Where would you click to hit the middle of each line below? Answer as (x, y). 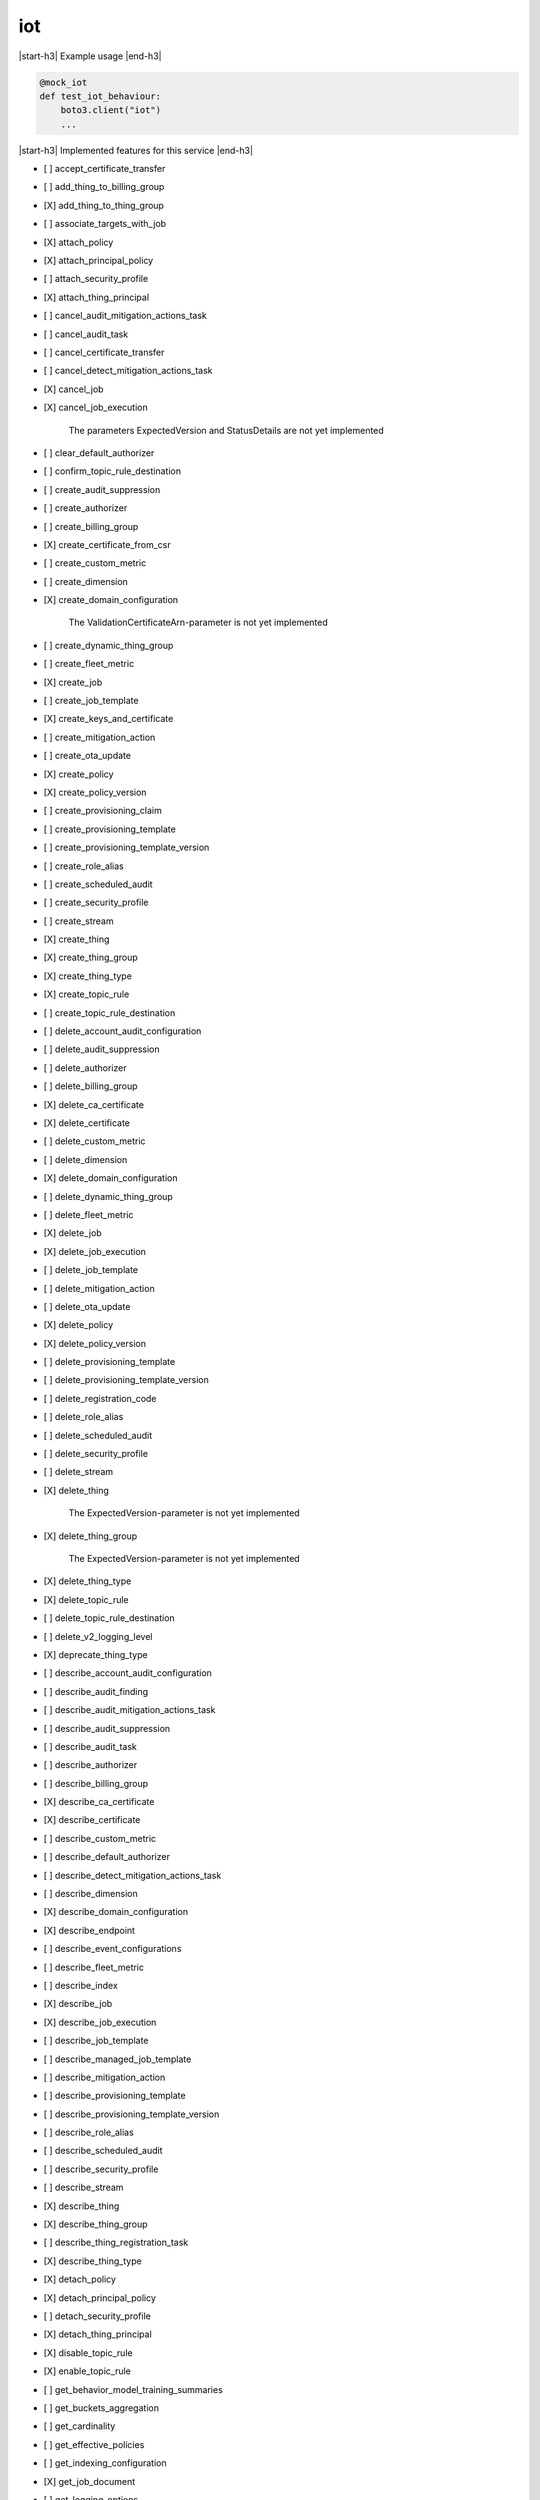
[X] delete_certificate (86, 1123)
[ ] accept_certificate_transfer (104, 169)
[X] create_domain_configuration (111, 600)
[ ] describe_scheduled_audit (103, 2151)
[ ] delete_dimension (85, 1159)
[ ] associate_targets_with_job (105, 224)
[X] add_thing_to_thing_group (104, 205)
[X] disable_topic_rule (88, 2352)
